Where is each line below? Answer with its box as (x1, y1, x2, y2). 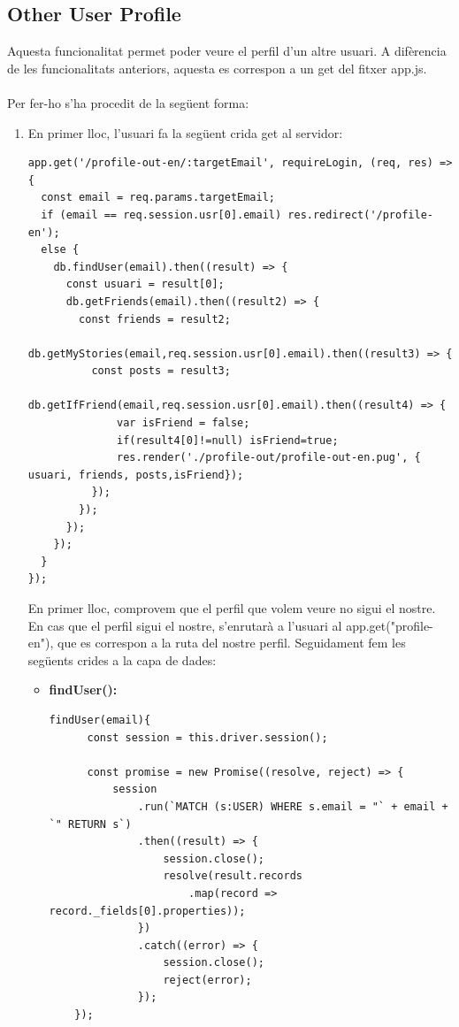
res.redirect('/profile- (287, 208, 433, 221)
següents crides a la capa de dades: (27, 650, 217, 669)
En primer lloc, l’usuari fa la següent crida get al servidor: (27, 123, 343, 142)
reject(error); (163, 973, 252, 986)
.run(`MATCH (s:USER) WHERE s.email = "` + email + (137, 800, 448, 813)
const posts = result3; (91, 364, 231, 378)
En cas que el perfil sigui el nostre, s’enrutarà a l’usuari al (27, 616, 342, 634)
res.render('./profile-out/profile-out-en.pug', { (117, 451, 421, 464)
